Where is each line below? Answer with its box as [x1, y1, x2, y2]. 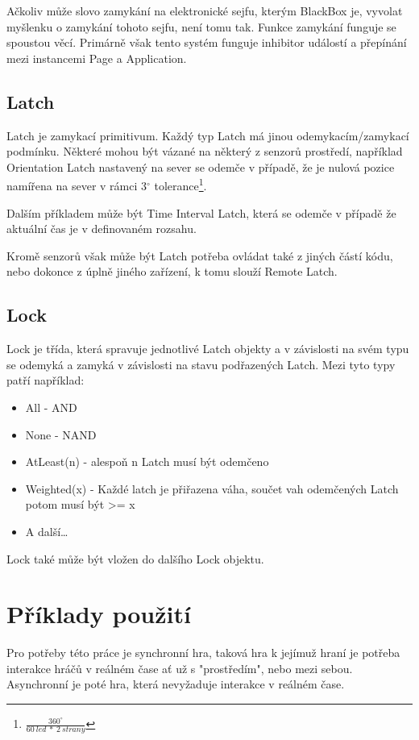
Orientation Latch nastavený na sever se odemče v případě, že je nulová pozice [6, 158, 395, 175]
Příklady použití [6, 597, 191, 630]
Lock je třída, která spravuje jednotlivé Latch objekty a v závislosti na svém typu [6, 340, 409, 357]
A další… [25, 522, 68, 539]
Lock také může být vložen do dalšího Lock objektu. [6, 550, 264, 567]
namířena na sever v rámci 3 [6, 177, 147, 194]
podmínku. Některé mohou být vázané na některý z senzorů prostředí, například [6, 143, 403, 160]
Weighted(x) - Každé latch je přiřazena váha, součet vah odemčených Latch [25, 480, 399, 497]
